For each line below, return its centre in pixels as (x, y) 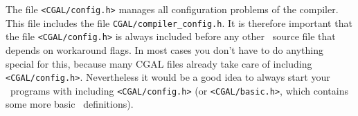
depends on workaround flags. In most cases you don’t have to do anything (164, 49)
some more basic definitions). (70, 104)
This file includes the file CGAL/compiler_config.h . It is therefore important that (179, 22)
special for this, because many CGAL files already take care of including (159, 63)
